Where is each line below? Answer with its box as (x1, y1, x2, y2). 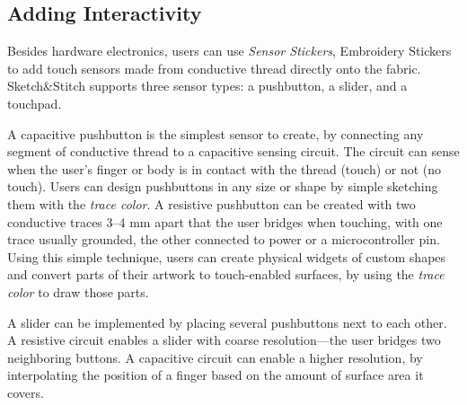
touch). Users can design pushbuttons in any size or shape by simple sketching (7, 177, 438, 196)
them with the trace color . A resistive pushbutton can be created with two (7, 194, 416, 213)
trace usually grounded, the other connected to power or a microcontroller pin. (7, 230, 440, 249)
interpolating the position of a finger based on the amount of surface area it (7, 365, 424, 384)
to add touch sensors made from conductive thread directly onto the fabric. (7, 58, 421, 77)
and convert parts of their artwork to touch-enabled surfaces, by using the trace (7, 265, 445, 284)
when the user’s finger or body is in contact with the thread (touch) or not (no (7, 159, 442, 178)
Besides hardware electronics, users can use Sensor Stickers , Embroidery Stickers (7, 41, 452, 60)
